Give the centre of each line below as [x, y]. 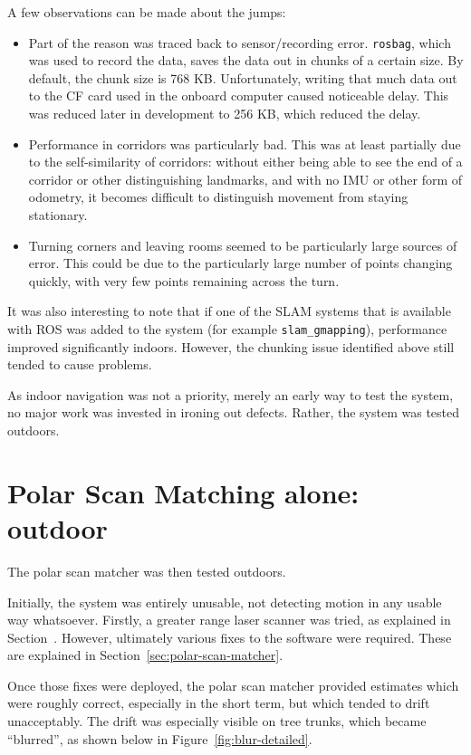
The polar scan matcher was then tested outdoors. [147, 571]
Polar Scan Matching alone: [183, 492]
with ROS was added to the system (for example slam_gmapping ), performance [227, 328]
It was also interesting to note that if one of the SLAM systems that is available [229, 311]
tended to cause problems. [80, 364]
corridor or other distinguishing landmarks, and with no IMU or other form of [245, 179]
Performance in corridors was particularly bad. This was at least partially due [245, 143]
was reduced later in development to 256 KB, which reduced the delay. [225, 114]
